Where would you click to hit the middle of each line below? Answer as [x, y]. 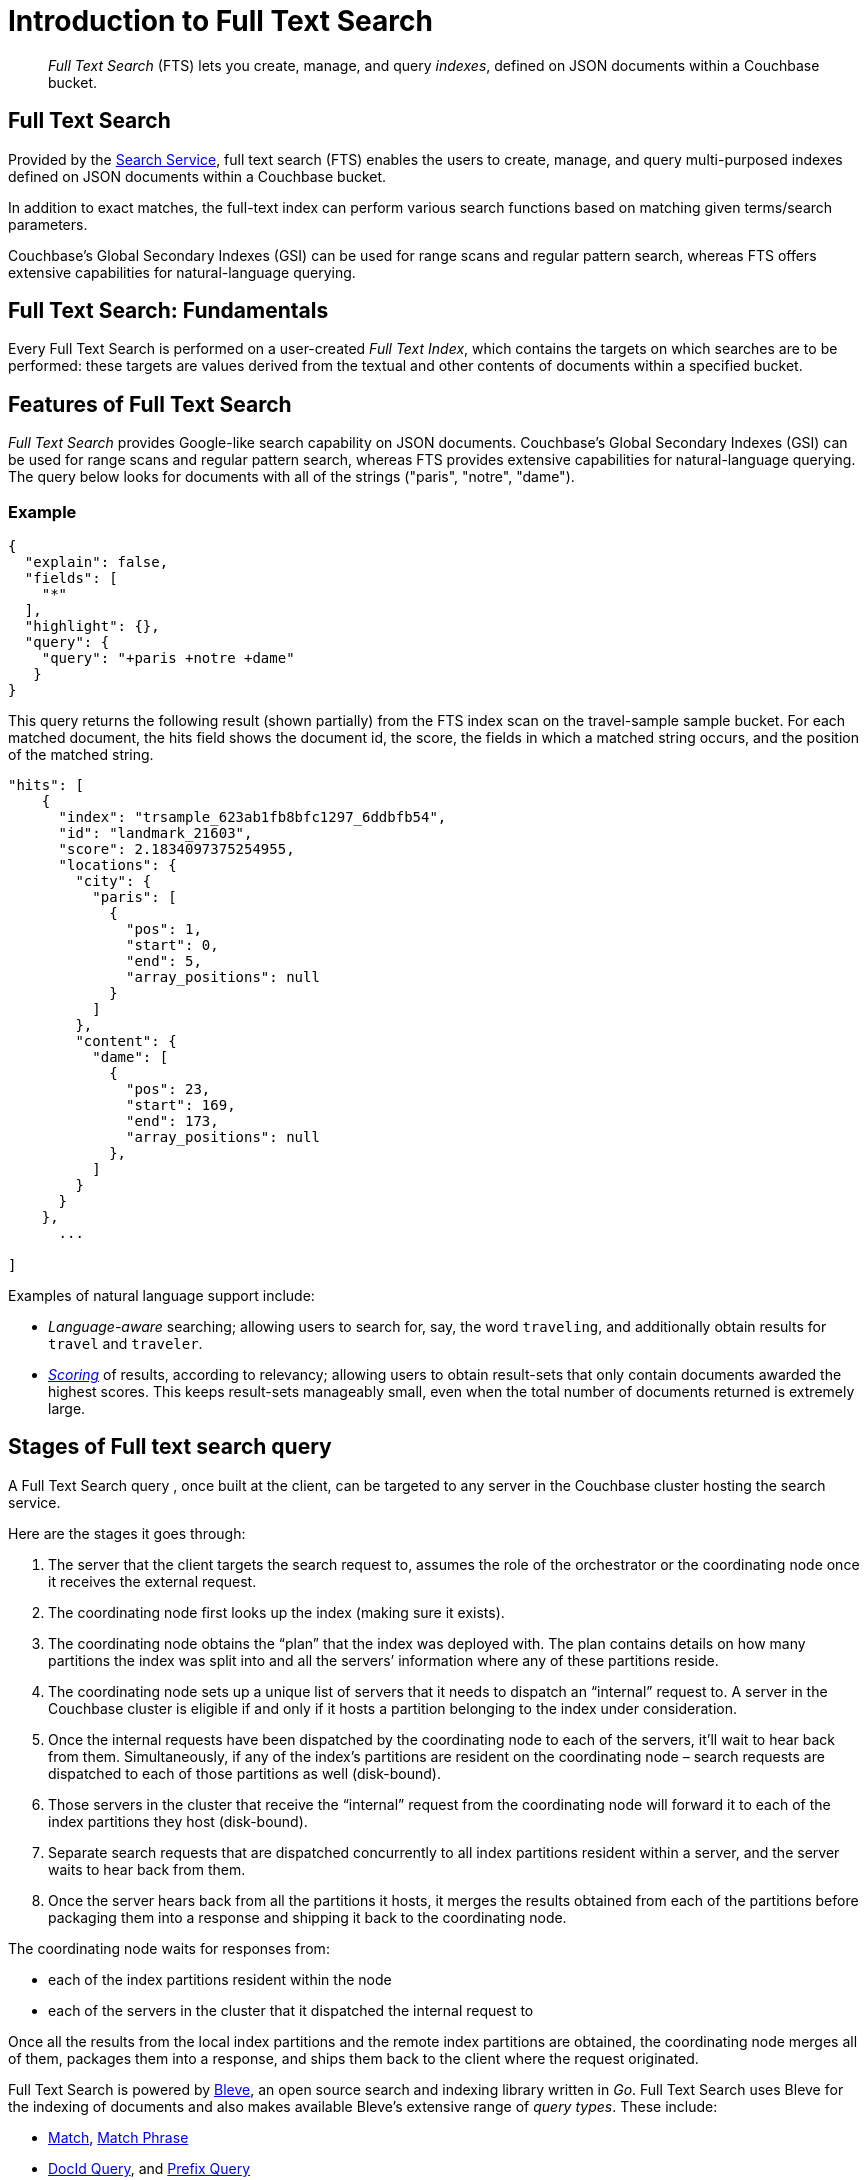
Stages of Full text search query [170, 1447]
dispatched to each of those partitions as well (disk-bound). [245, 1773]
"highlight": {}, [92, 626]
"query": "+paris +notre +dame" [168, 658]
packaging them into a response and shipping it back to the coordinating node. [307, 1917]
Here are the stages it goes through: [127, 1533]
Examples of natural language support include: [161, 1296]
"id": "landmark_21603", [155, 833]
